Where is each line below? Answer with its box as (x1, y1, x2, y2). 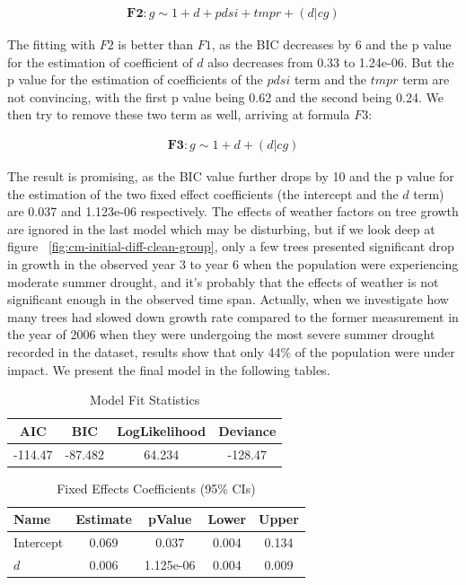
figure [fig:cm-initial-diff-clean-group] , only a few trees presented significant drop (7, 237, 454, 256)
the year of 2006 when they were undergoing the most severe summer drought (7, 325, 435, 344)
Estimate (75, 510, 132, 528)
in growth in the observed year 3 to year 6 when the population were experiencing (7, 255, 459, 273)
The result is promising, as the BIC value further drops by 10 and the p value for (7, 167, 454, 186)
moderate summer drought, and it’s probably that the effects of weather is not (7, 272, 439, 291)
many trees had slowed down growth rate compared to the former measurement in (7, 307, 459, 326)
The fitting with (7, 35, 96, 54)
